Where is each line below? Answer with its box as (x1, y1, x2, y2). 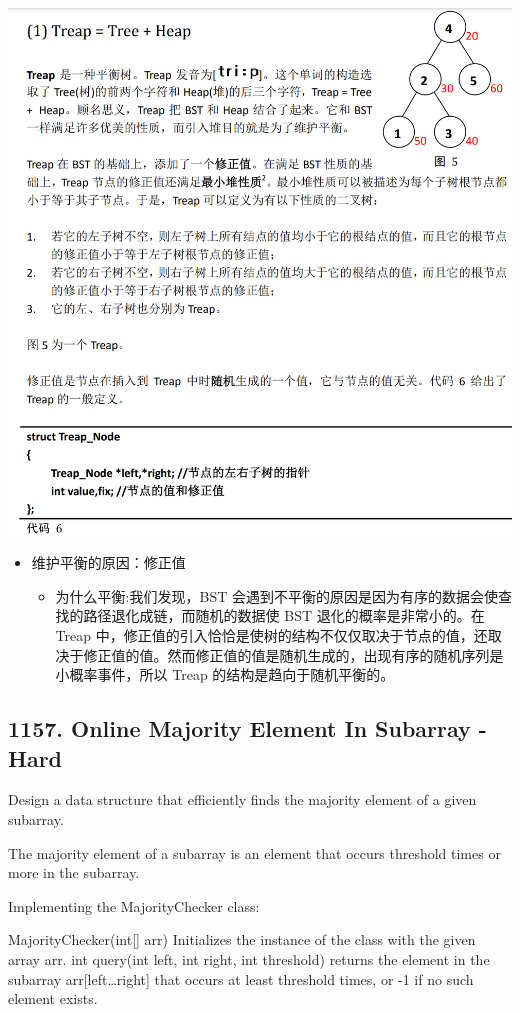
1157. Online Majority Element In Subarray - (8, 713, 487, 744)
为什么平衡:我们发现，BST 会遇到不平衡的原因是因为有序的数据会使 (55, 585, 498, 606)
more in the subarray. (8, 862, 140, 883)
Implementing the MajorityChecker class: (8, 895, 260, 916)
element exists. (8, 988, 98, 1009)
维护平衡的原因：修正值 (31, 552, 186, 573)
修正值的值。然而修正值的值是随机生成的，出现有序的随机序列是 (83, 644, 504, 665)
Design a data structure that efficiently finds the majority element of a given (8, 789, 477, 810)
